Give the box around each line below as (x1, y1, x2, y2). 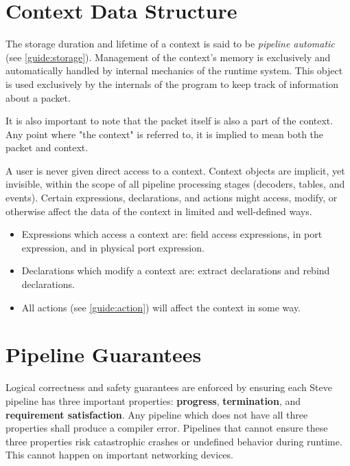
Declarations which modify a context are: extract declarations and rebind (21, 263, 330, 278)
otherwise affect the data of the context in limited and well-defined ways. (5, 203, 312, 218)
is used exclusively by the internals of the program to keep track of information (5, 76, 339, 91)
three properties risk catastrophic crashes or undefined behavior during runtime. (5, 434, 342, 448)
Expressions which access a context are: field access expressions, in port (21, 227, 323, 241)
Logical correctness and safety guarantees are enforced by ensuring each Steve (5, 380, 332, 395)
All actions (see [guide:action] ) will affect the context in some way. (21, 300, 301, 314)
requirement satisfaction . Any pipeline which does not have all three (5, 407, 308, 421)
